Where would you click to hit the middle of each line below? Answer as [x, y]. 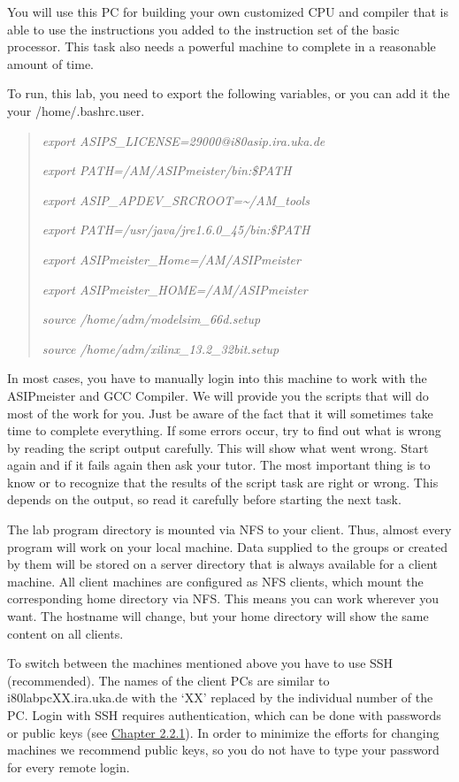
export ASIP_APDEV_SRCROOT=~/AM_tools [176, 199]
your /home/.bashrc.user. [76, 110]
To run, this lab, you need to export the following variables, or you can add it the [229, 93]
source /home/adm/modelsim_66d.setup [151, 319]
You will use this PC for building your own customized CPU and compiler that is [228, 11]
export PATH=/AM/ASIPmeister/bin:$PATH [167, 170]
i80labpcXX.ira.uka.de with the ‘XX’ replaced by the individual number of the [220, 698]
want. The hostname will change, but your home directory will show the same [218, 616]
